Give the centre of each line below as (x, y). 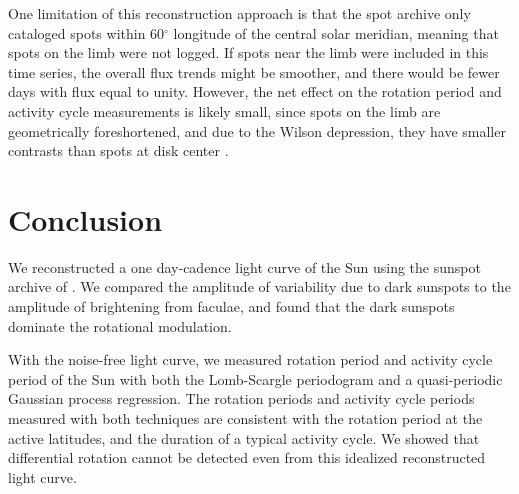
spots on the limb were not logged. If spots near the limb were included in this (248, 52)
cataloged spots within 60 (86, 32)
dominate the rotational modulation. (120, 325)
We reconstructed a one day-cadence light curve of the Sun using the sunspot (244, 266)
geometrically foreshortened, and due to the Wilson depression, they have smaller (257, 130)
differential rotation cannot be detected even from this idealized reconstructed (247, 457)
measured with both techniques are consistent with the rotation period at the (245, 418)
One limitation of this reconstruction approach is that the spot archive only (239, 13)
